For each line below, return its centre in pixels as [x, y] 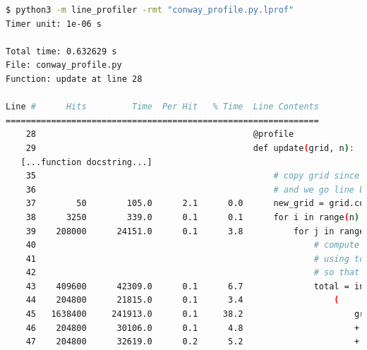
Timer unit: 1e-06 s [54, 24]
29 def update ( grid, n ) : [190, 148]
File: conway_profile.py [64, 65]
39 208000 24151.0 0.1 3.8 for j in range [195, 231]
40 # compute [193, 245]
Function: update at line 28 [74, 79]
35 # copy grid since [193, 176]
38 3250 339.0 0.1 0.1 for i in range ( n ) [193, 217]
